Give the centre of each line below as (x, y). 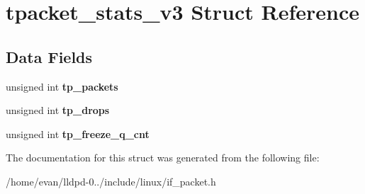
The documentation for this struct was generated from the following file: (163, 158)
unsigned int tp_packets (62, 86)
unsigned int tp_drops (58, 110)
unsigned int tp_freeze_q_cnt (78, 133)
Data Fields (49, 56)
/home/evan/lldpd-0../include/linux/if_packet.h (111, 181)
